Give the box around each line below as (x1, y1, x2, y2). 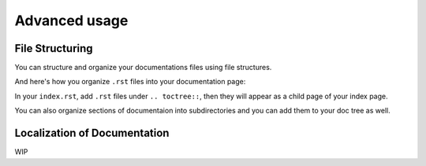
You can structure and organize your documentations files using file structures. (14, 63, 272, 72)
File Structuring (14, 42, 94, 55)
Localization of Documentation (14, 127, 170, 140)
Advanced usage (14, 12, 129, 29)
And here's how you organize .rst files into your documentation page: (14, 77, 246, 87)
